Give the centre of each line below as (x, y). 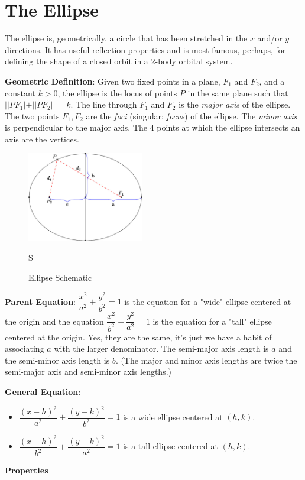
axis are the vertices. (42, 139)
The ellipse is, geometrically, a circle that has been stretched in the (126, 38)
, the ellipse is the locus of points (117, 93)
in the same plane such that (238, 93)
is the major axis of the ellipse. (235, 104)
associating (25, 348)
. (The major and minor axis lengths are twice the (206, 360)
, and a (272, 81)
